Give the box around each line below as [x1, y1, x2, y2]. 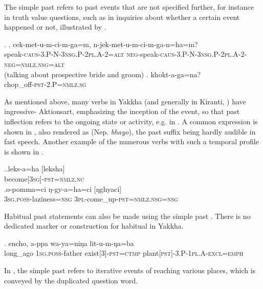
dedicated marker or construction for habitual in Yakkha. [4, 220, 184, 231]
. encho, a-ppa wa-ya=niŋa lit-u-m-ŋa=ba [4, 237, 134, 248]
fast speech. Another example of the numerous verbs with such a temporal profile [4, 136, 259, 147]
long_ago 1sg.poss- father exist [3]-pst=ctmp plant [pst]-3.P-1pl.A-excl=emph [4, 248, 244, 258]
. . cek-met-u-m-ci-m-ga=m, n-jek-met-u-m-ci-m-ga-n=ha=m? [4, 38, 198, 49]
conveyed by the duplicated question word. [4, 275, 138, 285]
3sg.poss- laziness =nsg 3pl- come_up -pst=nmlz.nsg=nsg [4, 193, 178, 204]
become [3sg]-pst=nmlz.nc [4, 173, 84, 184]
